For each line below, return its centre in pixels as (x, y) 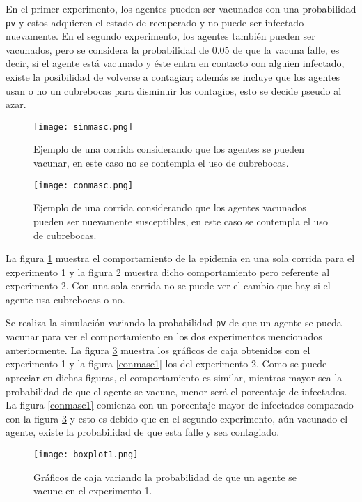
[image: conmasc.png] (84, 185)
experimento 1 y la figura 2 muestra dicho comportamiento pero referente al (168, 272)
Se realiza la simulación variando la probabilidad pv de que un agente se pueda (174, 322)
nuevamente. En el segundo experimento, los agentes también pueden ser (160, 36)
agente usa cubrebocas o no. (65, 299)
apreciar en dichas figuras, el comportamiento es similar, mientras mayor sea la (174, 377)
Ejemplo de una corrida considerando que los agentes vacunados (170, 207)
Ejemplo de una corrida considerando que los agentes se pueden (169, 149)
